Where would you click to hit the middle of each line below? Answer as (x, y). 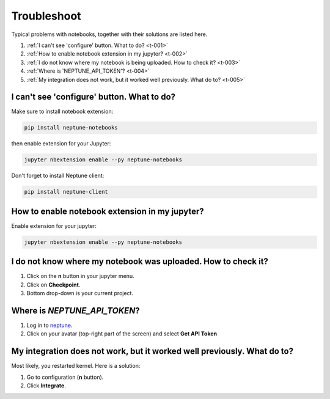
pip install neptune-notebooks (71, 128)
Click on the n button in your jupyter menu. (80, 276)
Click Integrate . (46, 386)
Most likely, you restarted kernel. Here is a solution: (76, 366)
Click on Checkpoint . (53, 285)
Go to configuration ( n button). (65, 377)
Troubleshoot (46, 16)
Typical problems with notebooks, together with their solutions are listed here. (109, 34)
